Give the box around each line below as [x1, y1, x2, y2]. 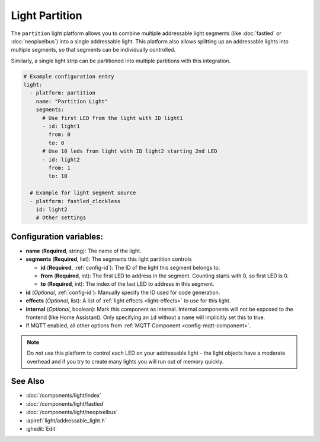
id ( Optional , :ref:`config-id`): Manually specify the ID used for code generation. [25, 289, 220, 296]
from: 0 [48, 131, 71, 138]
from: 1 [48, 165, 71, 171]
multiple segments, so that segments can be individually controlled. [11, 46, 176, 53]
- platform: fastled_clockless [30, 198, 121, 204]
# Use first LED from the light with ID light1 [42, 115, 183, 121]
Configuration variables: [11, 232, 104, 242]
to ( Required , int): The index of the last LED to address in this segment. [40, 280, 215, 288]
